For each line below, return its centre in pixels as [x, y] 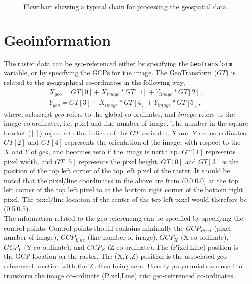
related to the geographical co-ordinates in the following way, [94, 82]
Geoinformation [57, 40]
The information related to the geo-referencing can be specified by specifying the [124, 218]
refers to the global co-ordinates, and [121, 113]
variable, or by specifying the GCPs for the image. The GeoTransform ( [110, 73]
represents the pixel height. [119, 161]
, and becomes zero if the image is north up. [114, 151]
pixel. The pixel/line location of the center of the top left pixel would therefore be [126, 199]
